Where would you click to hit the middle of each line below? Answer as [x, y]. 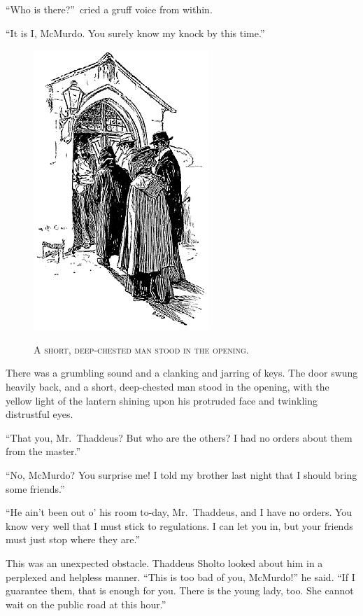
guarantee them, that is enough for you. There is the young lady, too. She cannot [180, 590]
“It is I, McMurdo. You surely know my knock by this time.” [135, 33]
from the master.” [43, 451]
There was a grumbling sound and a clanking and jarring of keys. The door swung [182, 373]
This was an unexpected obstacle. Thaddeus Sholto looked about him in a [164, 562]
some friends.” [35, 488]
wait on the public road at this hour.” [86, 604]
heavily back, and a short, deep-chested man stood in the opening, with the [168, 386]
